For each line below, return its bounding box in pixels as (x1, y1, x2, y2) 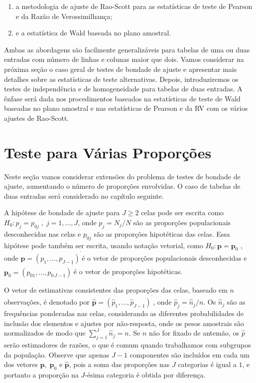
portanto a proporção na (4, 369, 79, 380)
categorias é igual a (178, 359, 237, 370)
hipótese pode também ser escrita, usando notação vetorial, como (4, 240, 203, 250)
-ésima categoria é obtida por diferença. (85, 369, 206, 380)
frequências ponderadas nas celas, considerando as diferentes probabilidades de (4, 308, 244, 318)
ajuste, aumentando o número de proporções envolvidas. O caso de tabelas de (4, 181, 241, 191)
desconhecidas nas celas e (4, 228, 81, 239)
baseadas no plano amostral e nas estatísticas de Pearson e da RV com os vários (4, 103, 248, 113)
